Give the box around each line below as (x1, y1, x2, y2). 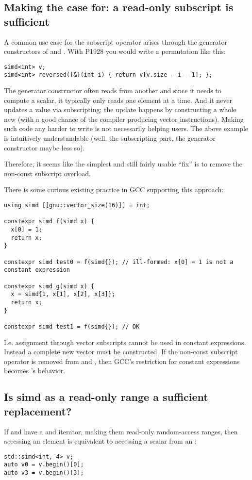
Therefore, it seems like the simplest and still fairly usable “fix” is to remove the (4, 159, 243, 169)
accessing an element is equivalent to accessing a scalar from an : (4, 436, 197, 446)
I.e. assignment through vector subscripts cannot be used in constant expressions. (4, 337, 246, 347)
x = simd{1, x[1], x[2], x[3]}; (11, 291, 116, 298)
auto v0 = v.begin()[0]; (4, 461, 84, 468)
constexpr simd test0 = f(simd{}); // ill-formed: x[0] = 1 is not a (4, 258, 234, 265)
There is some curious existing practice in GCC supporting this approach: (4, 184, 224, 195)
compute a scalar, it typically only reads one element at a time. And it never (4, 95, 233, 105)
